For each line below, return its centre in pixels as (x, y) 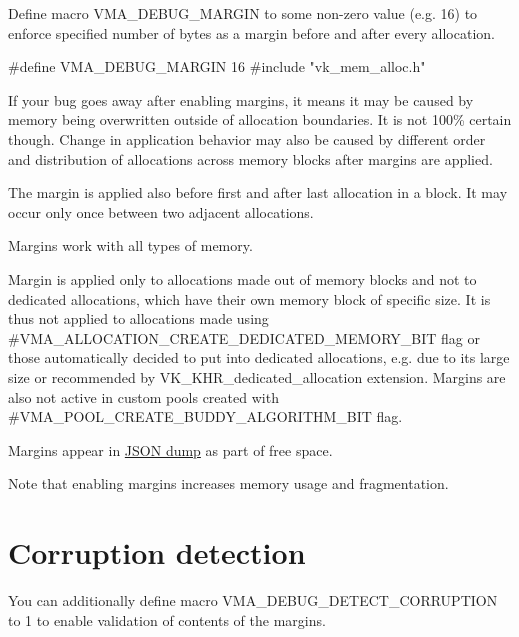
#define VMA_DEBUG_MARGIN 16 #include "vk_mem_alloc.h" (217, 66)
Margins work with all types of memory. (130, 245)
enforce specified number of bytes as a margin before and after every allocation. (251, 32)
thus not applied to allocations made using (138, 318)
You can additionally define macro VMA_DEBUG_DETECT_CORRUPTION (253, 600)
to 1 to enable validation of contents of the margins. (167, 619)
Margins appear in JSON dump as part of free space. (170, 449)
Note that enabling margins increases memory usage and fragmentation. (228, 483)
